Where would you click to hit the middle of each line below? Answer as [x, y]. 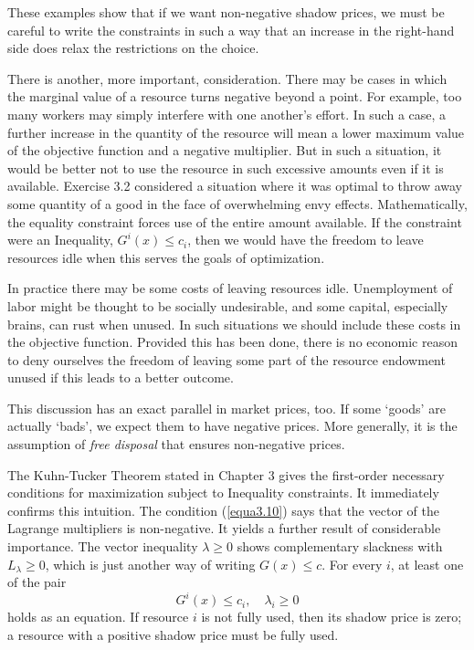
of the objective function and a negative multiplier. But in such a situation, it [225, 150]
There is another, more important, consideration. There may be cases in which [227, 78]
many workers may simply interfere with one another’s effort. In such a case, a [227, 114]
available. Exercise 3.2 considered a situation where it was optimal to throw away [235, 186]
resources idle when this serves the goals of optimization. [166, 257]
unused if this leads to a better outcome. [121, 377]
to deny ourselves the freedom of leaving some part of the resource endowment [226, 359]
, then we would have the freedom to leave [305, 240]
